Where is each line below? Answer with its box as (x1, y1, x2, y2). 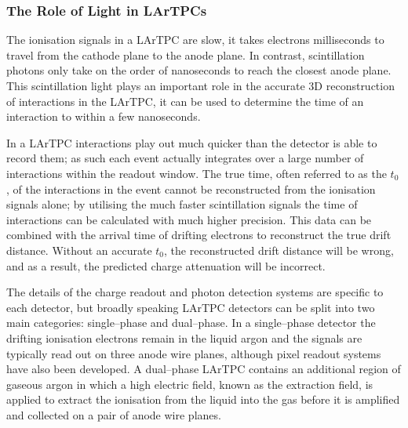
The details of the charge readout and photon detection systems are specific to (6, 284, 384, 300)
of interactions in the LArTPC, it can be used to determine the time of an (6, 92, 364, 109)
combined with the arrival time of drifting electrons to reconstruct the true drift (6, 227, 392, 243)
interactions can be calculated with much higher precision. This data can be (6, 211, 372, 227)
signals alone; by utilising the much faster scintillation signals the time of (6, 196, 358, 212)
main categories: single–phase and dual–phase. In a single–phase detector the (6, 314, 376, 331)
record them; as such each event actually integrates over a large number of (6, 150, 364, 166)
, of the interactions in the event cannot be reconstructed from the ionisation (6, 180, 376, 197)
